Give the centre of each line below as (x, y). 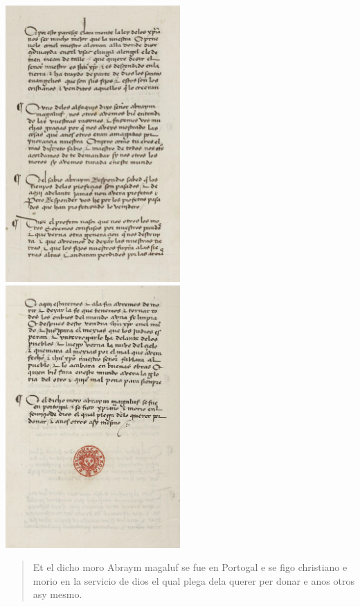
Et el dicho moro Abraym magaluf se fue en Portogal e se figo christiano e (190, 567)
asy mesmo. (57, 594)
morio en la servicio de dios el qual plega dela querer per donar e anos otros (193, 580)
